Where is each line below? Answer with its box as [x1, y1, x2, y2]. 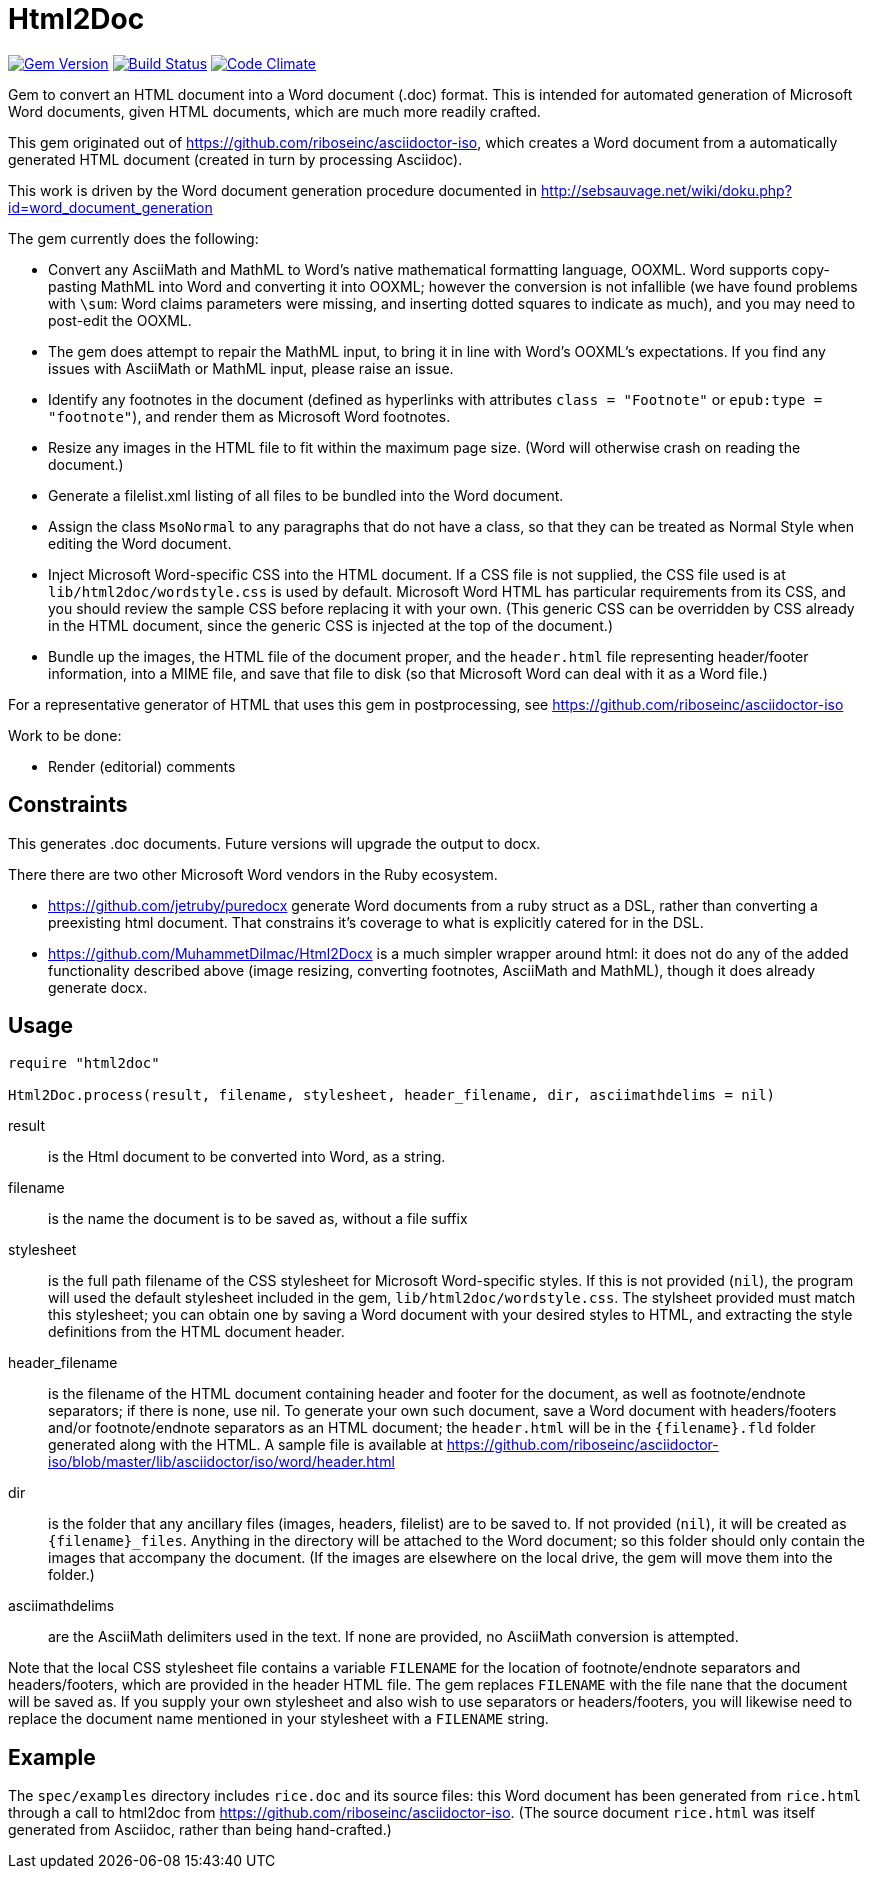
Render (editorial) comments [48, 757, 236, 775]
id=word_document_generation [8, 198, 213, 216]
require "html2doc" [8, 1055, 160, 1072]
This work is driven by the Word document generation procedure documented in [8, 181, 538, 199]
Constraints [8, 792, 128, 818]
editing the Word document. [48, 534, 232, 552]
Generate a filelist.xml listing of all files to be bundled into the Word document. [48, 486, 564, 504]
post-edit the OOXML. [48, 311, 192, 329]
